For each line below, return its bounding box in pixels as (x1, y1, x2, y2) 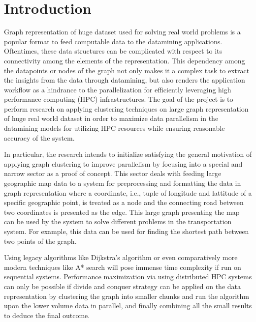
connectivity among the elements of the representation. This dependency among (4, 55, 245, 65)
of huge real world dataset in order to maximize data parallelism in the (4, 113, 219, 123)
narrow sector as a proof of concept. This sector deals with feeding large (4, 168, 222, 178)
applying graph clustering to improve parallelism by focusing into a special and (4, 158, 243, 169)
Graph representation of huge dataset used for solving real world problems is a (4, 27, 241, 37)
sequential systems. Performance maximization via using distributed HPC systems (4, 271, 252, 282)
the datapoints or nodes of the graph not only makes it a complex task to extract (4, 65, 250, 75)
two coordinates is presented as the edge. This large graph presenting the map (4, 206, 240, 217)
